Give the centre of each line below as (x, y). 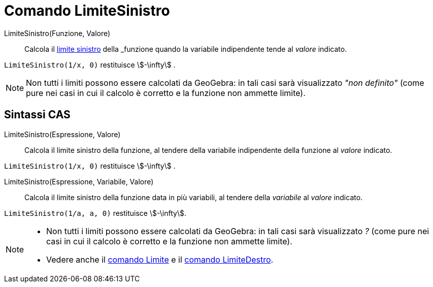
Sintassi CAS (37, 115)
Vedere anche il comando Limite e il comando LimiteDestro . (160, 259)
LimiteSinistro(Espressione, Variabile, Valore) (79, 181)
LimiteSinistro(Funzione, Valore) (57, 33)
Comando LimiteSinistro (87, 11)
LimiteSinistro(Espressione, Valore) (62, 134)
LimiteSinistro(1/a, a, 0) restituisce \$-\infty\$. (95, 213)
